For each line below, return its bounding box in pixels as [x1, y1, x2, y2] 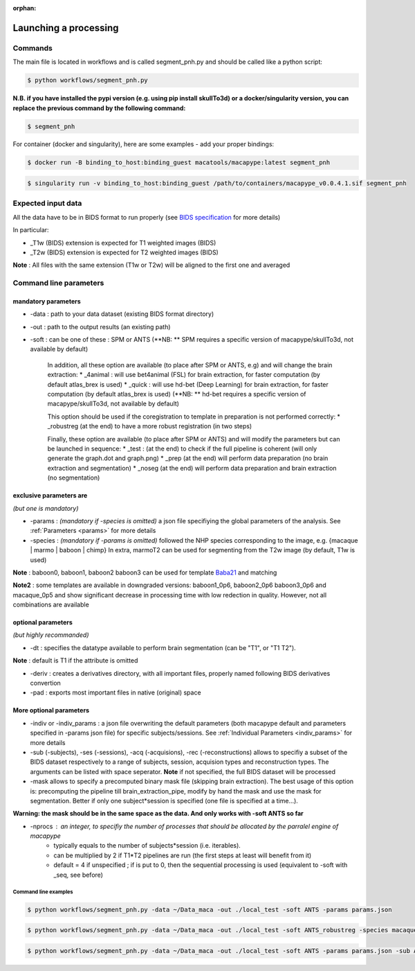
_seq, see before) [53, 871, 104, 879]
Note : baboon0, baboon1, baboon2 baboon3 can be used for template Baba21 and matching [12, 568, 277, 577]
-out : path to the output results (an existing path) [30, 322, 171, 331]
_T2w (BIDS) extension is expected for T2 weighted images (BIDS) [30, 248, 219, 256]
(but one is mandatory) [12, 504, 79, 512]
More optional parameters [12, 706, 90, 715]
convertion [30, 679, 62, 688]
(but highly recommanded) [12, 631, 89, 639]
